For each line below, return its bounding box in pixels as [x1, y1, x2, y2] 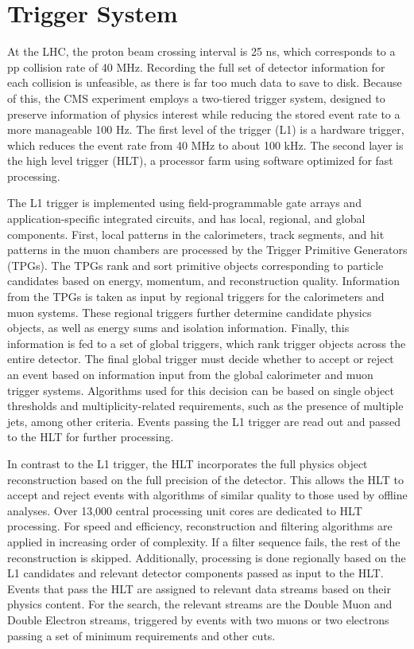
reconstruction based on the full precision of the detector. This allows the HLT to [7, 471, 404, 487]
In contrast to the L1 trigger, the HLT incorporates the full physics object [7, 455, 368, 471]
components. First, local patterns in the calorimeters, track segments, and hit [7, 225, 385, 242]
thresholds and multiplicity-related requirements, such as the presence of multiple [7, 397, 404, 414]
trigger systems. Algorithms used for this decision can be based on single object [7, 381, 394, 398]
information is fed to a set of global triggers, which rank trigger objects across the [7, 334, 406, 351]
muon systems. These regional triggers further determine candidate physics [7, 303, 372, 320]
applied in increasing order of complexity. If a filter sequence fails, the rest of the [7, 533, 400, 549]
